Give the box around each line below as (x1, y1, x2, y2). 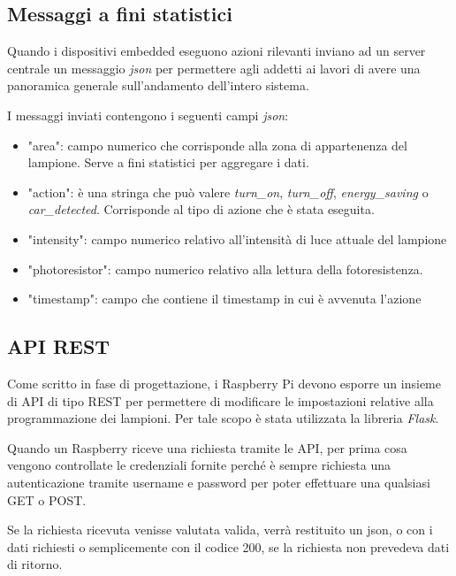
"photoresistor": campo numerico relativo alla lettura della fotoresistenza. (27, 259, 423, 278)
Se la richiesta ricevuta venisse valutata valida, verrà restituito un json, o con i (7, 520, 433, 539)
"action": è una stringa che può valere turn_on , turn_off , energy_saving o (27, 182, 429, 201)
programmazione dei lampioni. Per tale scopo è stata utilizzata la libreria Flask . (7, 409, 439, 427)
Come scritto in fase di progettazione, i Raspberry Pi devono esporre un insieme (7, 373, 441, 392)
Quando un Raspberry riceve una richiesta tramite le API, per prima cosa (7, 438, 407, 457)
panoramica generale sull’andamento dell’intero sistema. (7, 76, 309, 95)
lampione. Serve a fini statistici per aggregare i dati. (27, 153, 309, 172)
